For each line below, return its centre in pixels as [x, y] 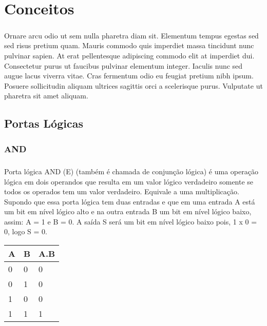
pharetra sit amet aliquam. [46, 96]
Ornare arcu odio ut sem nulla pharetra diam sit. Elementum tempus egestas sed [131, 35]
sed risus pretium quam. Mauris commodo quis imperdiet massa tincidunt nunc [129, 45]
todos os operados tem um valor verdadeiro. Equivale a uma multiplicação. [122, 191]
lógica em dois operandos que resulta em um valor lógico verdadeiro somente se [129, 181]
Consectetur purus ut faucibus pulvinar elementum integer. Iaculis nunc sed [123, 65]
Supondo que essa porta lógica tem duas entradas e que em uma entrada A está [130, 201]
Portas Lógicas [44, 123]
